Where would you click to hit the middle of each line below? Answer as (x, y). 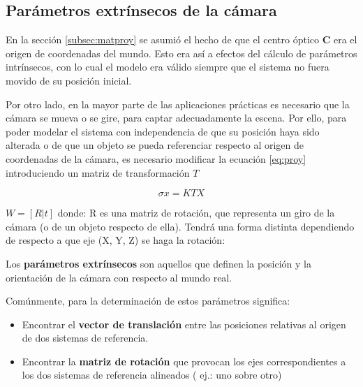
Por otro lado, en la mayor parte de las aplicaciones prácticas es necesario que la (178, 104)
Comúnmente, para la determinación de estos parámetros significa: (148, 301)
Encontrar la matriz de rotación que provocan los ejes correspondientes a (184, 361)
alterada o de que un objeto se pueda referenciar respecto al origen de (155, 145)
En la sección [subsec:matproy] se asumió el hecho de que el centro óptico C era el (181, 39)
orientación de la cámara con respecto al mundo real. (119, 277)
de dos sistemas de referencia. (85, 338)
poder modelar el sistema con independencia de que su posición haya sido (163, 131)
